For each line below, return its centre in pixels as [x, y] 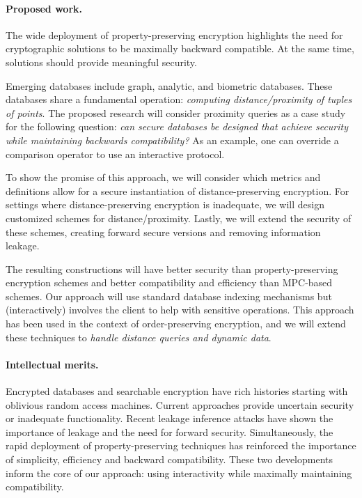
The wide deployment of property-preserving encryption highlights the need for [174, 34]
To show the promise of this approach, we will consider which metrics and [163, 177]
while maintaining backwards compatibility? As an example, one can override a [172, 140]
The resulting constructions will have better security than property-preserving [172, 269]
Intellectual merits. [52, 364]
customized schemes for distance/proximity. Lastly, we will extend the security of [179, 218]
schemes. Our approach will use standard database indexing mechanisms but [169, 296]
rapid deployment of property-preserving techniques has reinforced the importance [181, 445]
